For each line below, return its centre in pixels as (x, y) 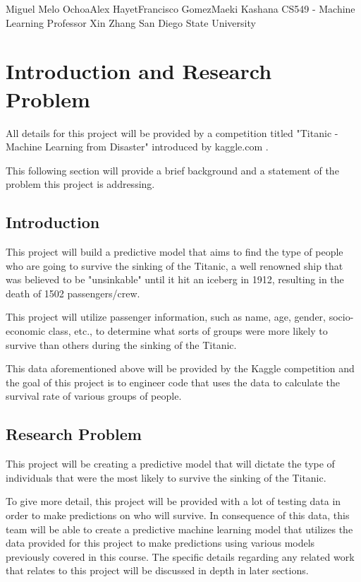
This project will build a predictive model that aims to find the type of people (175, 252)
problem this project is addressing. (80, 184)
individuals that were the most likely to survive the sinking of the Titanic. (166, 477)
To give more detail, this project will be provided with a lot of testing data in (173, 501)
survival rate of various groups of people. (94, 396)
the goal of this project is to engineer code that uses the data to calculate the (173, 382)
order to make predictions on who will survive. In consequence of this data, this (178, 515)
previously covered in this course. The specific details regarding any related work (180, 556)
